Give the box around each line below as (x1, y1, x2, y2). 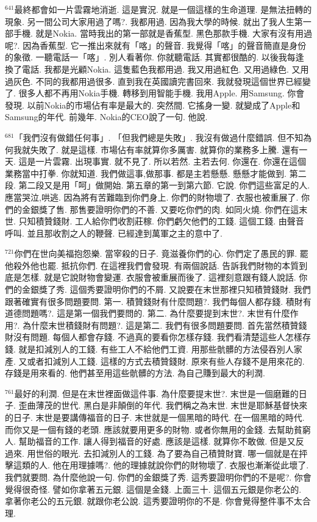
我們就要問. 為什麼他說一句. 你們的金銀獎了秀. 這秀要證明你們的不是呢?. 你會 (5, 470, 312, 483)
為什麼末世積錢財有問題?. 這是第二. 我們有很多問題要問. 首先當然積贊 (23, 318, 299, 331)
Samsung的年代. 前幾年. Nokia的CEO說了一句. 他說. (5, 110, 208, 123)
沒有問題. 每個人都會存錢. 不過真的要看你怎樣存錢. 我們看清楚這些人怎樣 (13, 331, 302, 343)
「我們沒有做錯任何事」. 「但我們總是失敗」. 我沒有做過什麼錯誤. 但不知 (14, 130, 304, 143)
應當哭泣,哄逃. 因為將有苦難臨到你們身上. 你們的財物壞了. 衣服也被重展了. (5, 190, 299, 203)
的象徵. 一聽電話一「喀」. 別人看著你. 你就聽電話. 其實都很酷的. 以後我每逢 (5, 51, 304, 63)
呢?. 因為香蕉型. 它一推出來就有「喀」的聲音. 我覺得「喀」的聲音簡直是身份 (5, 38, 307, 51)
